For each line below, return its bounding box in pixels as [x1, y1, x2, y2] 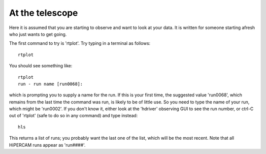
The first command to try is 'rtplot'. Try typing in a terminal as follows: [9, 40, 151, 46]
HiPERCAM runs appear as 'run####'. [9, 142, 86, 148]
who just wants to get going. [9, 31, 67, 37]
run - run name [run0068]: [18, 81, 83, 87]
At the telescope [9, 7, 78, 18]
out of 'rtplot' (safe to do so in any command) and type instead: [9, 113, 138, 119]
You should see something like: [9, 63, 72, 69]
